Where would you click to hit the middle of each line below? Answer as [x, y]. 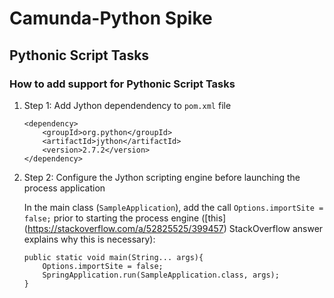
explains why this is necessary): [89, 239]
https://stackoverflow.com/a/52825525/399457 [125, 228]
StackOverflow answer [276, 228]
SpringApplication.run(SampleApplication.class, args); [161, 275]
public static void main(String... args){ [113, 257]
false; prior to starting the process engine [111, 218]
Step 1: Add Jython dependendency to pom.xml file [127, 105]
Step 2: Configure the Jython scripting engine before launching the [162, 177]
